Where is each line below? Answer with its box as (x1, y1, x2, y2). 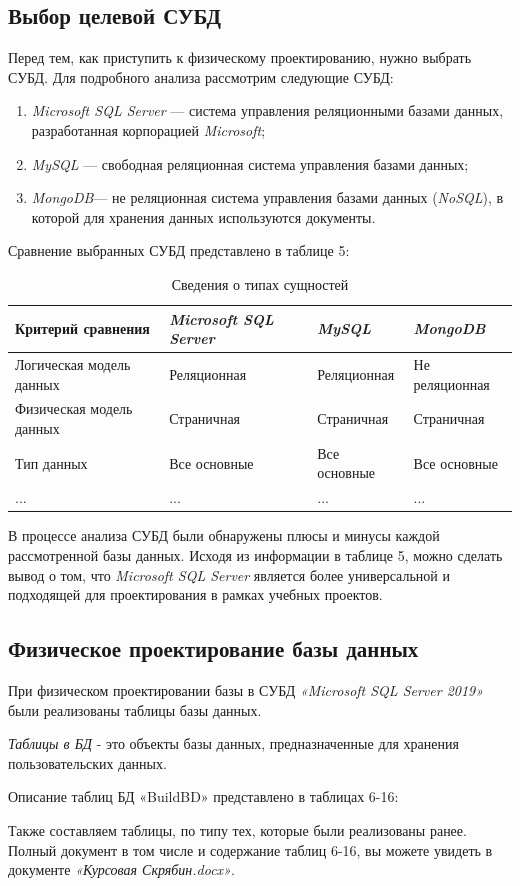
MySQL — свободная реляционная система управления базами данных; (31, 153, 469, 174)
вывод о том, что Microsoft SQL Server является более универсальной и (8, 564, 450, 585)
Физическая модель (15, 398, 133, 419)
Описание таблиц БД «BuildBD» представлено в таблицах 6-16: (8, 786, 399, 807)
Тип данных (15, 452, 88, 473)
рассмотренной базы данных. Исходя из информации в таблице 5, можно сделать (8, 544, 503, 565)
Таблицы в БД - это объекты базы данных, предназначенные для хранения (8, 733, 459, 754)
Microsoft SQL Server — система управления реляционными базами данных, (31, 100, 504, 121)
